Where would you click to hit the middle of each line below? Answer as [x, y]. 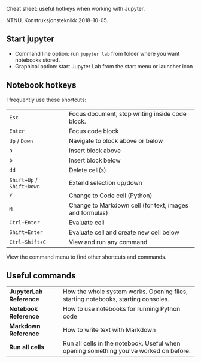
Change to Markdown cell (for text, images [129, 205]
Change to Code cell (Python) [110, 196]
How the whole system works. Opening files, [125, 292]
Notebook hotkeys [41, 85]
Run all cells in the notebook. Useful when [121, 343]
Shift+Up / [23, 179]
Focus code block [94, 131]
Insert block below [95, 160]
